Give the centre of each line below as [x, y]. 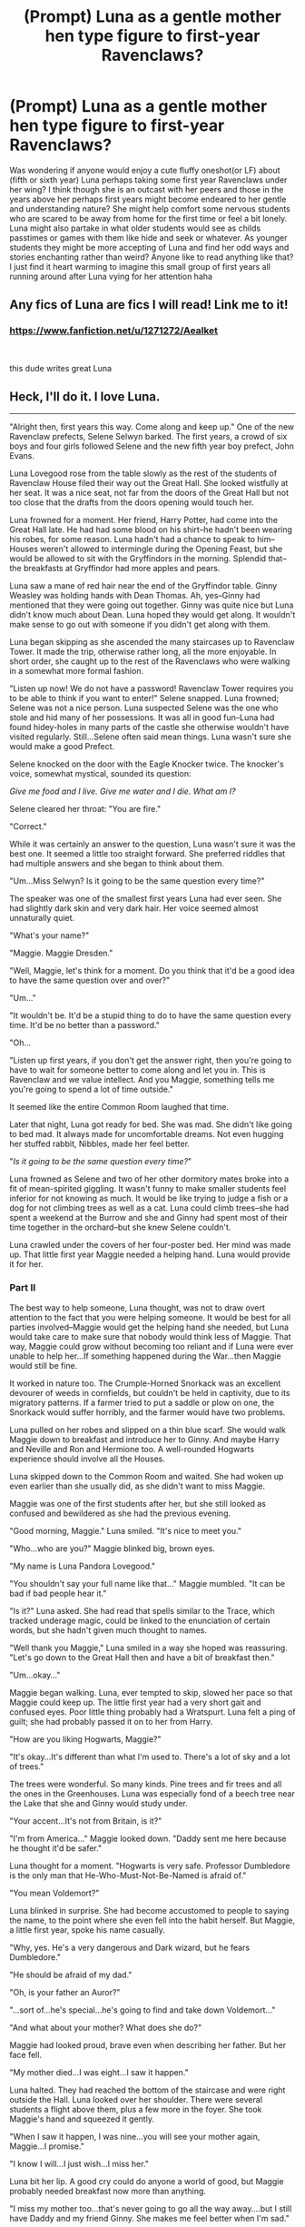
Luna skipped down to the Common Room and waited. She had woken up [147, 1476]
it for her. [26, 1264]
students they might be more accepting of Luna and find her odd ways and [149, 247]
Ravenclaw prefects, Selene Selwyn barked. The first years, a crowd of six [148, 437]
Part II [23, 1288]
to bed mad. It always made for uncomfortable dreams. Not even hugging [147, 1134]
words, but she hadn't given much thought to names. [108, 1630]
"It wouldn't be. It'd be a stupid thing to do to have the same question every [151, 1015]
